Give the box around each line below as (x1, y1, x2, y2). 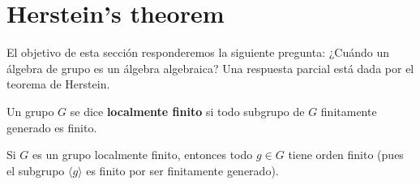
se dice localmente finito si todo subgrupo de (70, 102, 305, 119)
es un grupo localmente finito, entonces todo (32, 146, 253, 163)
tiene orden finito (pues (288, 146, 404, 163)
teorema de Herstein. (6, 75, 110, 92)
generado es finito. (6, 118, 97, 136)
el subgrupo (6, 161, 65, 179)
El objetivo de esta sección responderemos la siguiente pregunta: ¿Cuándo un (6, 44, 390, 61)
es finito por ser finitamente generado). (86, 161, 279, 179)
